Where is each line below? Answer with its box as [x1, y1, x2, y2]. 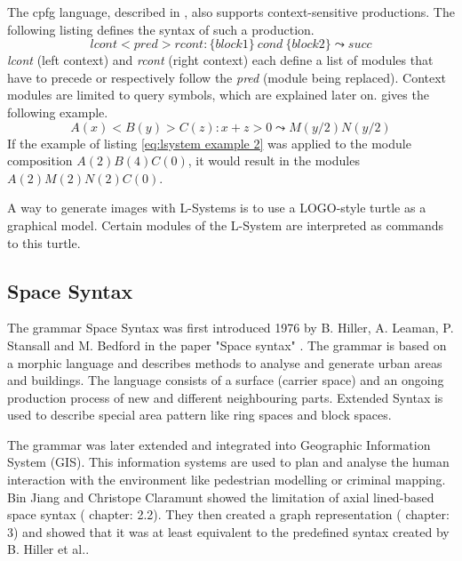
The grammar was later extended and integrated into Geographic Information [7, 435, 431, 453]
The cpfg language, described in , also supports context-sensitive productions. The [7, 3, 455, 20]
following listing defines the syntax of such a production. [7, 20, 315, 38]
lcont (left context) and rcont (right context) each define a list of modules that [7, 51, 434, 69]
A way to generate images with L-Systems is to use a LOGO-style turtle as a [7, 198, 426, 217]
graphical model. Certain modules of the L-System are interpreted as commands [7, 215, 444, 234]
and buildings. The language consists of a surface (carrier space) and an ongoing [7, 371, 444, 389]
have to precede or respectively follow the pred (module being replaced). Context [7, 68, 447, 86]
